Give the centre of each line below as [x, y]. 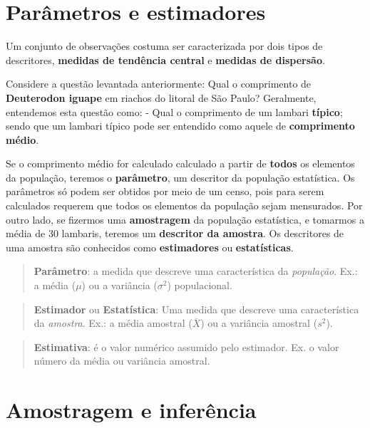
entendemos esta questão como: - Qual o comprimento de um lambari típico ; [174, 111]
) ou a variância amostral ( [259, 323]
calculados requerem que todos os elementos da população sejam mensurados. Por [184, 205]
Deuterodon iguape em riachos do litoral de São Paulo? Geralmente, [161, 97]
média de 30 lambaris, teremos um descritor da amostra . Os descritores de [175, 233]
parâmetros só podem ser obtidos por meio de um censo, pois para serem [165, 191]
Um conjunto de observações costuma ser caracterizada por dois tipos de [164, 46]
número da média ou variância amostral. [122, 361]
